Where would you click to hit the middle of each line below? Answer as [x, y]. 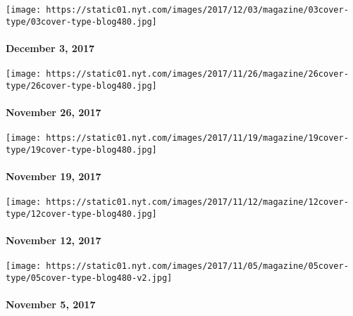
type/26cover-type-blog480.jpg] [81, 86]
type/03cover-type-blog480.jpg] [81, 21]
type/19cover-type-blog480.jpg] [81, 150]
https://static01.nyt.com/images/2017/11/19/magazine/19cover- [197, 138]
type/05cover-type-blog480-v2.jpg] [89, 278]
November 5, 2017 [51, 304]
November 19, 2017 [54, 176]
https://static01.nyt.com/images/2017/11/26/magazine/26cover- [197, 74]
